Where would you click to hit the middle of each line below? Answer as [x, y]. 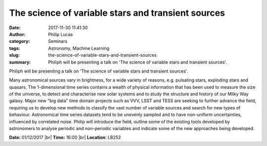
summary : [20, 62]
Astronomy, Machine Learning [79, 48]
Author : [17, 34]
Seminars [58, 41]
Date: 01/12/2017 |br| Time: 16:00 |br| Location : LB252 [65, 138]
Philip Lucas [61, 34]
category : [20, 41]
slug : [14, 55]
